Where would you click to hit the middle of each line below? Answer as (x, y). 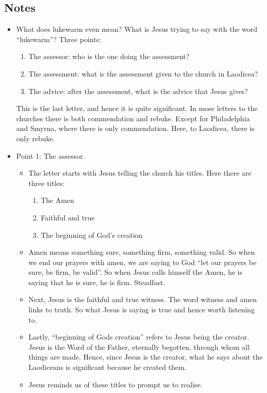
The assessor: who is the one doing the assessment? (109, 56)
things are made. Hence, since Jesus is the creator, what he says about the (146, 357)
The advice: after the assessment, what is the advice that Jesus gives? (138, 91)
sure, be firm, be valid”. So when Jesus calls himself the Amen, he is (136, 272)
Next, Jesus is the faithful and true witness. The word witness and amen (143, 299)
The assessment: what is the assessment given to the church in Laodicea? (143, 73)
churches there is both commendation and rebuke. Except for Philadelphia (133, 118)
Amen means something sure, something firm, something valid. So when (142, 252)
